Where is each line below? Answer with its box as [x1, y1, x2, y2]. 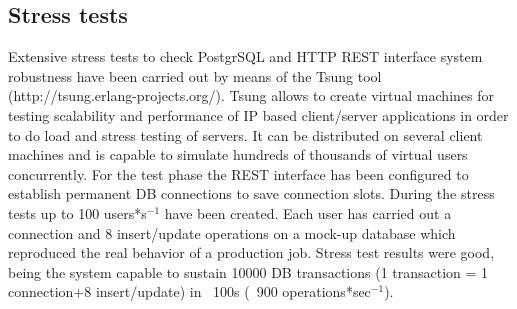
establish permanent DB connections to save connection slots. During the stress [8, 183, 495, 204]
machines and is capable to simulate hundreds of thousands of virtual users [8, 144, 468, 165]
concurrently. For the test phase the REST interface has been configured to [8, 163, 469, 184]
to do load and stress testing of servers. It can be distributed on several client [8, 124, 483, 145]
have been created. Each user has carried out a [164, 202, 452, 223]
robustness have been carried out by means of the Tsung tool [8, 65, 382, 86]
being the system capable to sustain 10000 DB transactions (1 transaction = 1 [8, 261, 489, 282]
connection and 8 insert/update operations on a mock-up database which [8, 222, 456, 243]
